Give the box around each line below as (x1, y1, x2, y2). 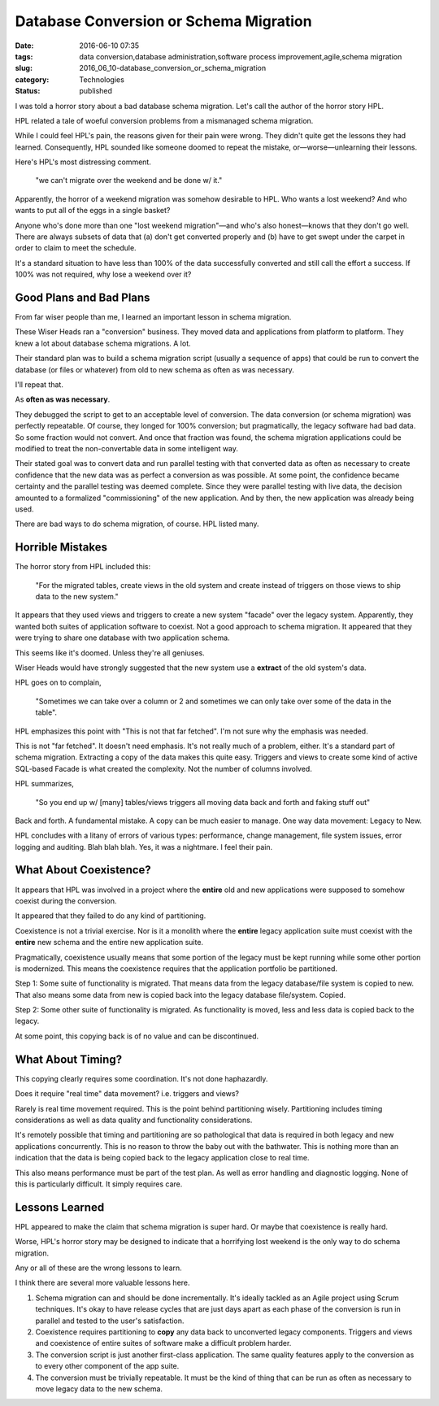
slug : (15, 63, 33, 73)
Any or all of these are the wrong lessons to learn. (15, 1263, 182, 1273)
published (79, 86, 113, 96)
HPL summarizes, (15, 779, 75, 789)
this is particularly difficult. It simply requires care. (15, 1179, 183, 1189)
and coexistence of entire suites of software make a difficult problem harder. (35, 1339, 292, 1348)
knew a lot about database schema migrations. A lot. (15, 338, 191, 348)
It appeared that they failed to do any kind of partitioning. (15, 911, 206, 921)
